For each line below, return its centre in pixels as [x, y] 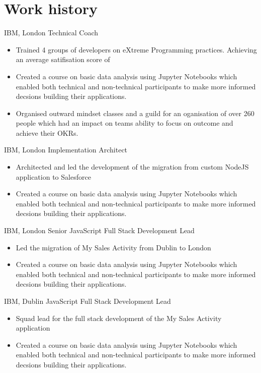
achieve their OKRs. [47, 132]
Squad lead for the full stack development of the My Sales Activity [119, 318]
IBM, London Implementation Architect [66, 150]
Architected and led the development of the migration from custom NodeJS [132, 167]
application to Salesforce [53, 176]
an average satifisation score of [63, 59]
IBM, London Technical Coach [51, 33]
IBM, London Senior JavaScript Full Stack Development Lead [99, 230]
